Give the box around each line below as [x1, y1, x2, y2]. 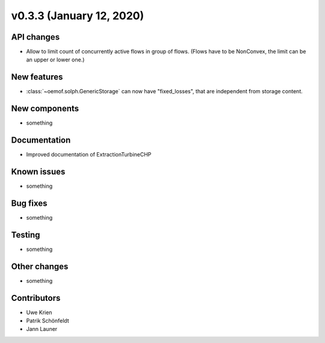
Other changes [11, 261, 69, 271]
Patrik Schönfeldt [26, 317, 69, 324]
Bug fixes [11, 198, 48, 208]
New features [11, 72, 63, 82]
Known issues [11, 166, 66, 177]
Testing [11, 229, 40, 240]
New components [11, 104, 79, 114]
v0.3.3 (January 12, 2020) [11, 9, 144, 22]
